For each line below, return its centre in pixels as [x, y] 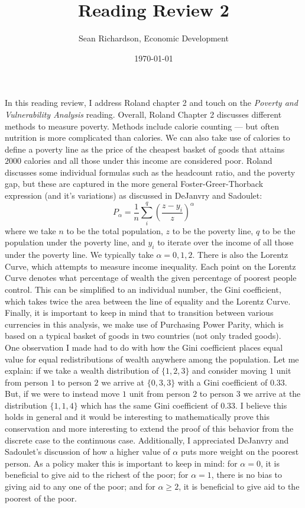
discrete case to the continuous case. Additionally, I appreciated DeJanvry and [147, 440]
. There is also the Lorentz [240, 255]
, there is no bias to [247, 475]
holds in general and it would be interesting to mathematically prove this [137, 417]
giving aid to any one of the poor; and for [80, 486]
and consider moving [230, 371]
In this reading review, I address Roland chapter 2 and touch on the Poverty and [151, 103]
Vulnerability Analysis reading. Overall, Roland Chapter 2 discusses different [143, 114]
